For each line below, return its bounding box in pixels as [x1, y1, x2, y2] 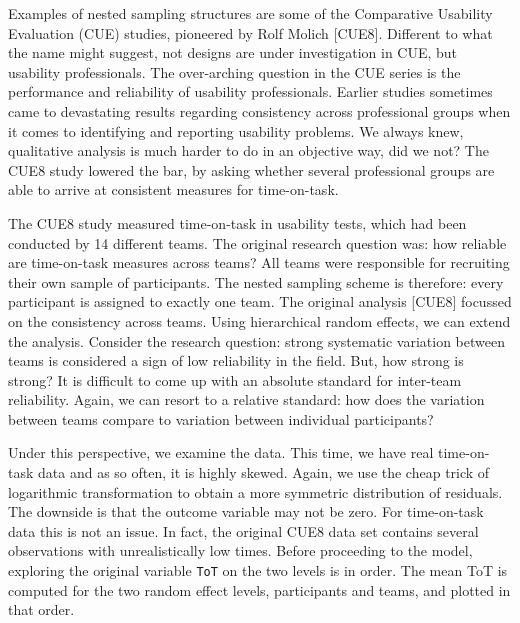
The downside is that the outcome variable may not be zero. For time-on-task [8, 501, 484, 522]
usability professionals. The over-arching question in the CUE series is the [8, 61, 461, 82]
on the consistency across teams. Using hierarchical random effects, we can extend [8, 310, 511, 331]
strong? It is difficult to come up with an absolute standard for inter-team [8, 369, 462, 390]
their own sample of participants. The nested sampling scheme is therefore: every [8, 271, 504, 292]
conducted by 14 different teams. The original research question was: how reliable [8, 232, 507, 253]
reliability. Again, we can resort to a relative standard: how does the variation [8, 389, 485, 410]
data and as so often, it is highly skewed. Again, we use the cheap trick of [38, 462, 490, 483]
